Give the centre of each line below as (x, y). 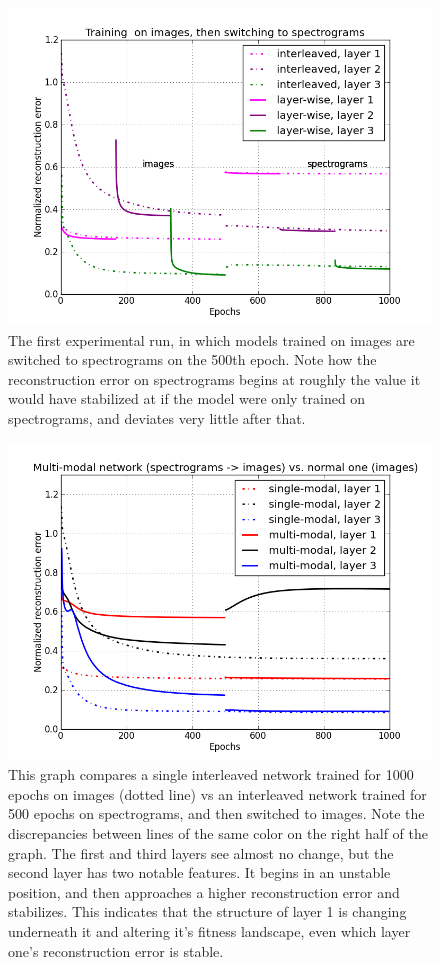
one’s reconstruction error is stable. (116, 950)
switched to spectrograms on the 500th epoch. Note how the (192, 359)
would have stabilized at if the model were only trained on (187, 398)
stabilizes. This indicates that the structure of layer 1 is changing (207, 911)
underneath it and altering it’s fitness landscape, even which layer (209, 930)
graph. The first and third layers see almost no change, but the (201, 852)
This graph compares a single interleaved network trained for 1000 (211, 774)
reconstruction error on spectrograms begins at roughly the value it (214, 378)
